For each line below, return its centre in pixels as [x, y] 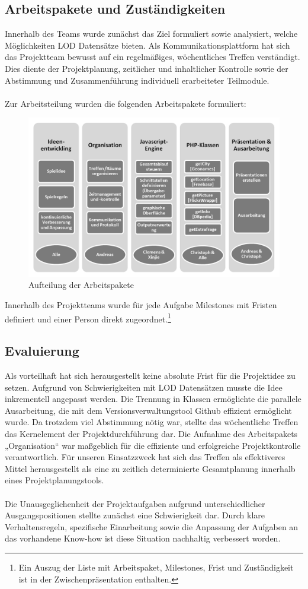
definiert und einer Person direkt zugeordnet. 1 [88, 318]
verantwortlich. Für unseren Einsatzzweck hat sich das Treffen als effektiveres [145, 457]
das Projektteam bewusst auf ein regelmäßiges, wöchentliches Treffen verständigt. [153, 57]
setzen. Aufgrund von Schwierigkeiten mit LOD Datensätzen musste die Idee [144, 387]
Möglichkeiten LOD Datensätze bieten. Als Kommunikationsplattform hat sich [147, 45]
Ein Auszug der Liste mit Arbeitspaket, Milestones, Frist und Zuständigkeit [156, 567]
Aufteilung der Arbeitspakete [81, 285]
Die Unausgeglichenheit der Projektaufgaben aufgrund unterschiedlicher [135, 503]
